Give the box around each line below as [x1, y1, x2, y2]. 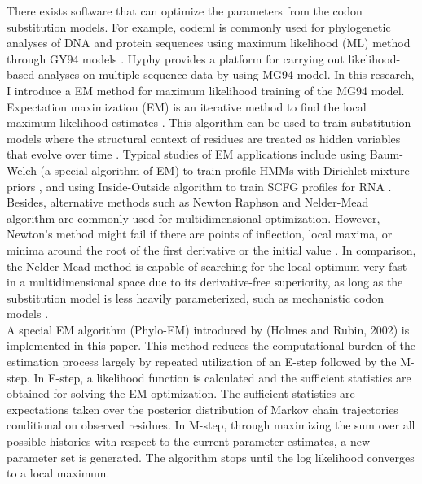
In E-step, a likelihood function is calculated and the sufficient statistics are [33, 368, 411, 386]
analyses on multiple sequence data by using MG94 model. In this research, [37, 66, 415, 83]
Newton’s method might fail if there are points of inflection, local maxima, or [7, 225, 393, 242]
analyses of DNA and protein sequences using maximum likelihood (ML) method [7, 34, 411, 51]
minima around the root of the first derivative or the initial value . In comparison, [7, 241, 416, 258]
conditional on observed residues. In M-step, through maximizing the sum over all [7, 416, 415, 434]
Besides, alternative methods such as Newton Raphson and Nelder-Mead [7, 194, 369, 211]
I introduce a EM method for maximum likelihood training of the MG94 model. [7, 81, 405, 98]
